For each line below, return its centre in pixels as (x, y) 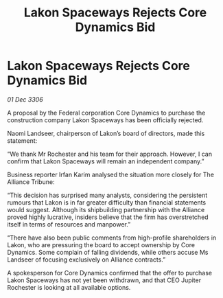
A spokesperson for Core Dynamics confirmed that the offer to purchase (110, 273)
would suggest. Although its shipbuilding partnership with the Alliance (106, 209)
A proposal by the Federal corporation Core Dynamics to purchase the (106, 113)
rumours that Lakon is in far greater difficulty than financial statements (107, 202)
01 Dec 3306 (25, 99)
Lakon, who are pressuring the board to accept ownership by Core (101, 244)
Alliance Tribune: (31, 182)
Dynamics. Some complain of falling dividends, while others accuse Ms (108, 252)
